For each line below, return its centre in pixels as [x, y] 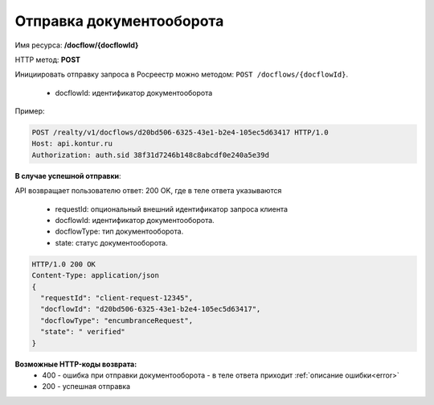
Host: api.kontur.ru [72, 144]
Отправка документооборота [119, 21]
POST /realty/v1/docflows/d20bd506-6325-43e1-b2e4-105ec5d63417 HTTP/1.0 [180, 132]
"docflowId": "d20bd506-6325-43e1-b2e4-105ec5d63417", [151, 309]
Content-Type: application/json [96, 275]
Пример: [30, 111]
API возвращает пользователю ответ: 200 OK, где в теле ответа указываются [148, 191]
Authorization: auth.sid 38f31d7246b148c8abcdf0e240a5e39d [150, 155]
